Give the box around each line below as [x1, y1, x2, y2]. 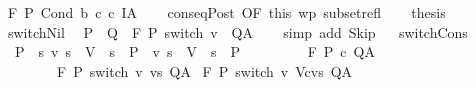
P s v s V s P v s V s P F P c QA [14, 41, 375, 62]
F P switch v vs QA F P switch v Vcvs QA [56, 60, 353, 81]
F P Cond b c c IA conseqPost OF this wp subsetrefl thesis [7, 2, 446, 22]
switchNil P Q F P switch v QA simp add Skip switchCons [7, 21, 468, 42]
